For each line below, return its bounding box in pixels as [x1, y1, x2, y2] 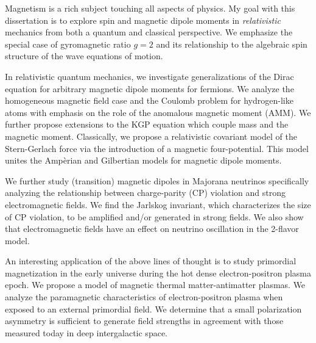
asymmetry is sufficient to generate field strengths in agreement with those [5, 314, 284, 327]
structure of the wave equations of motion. [5, 49, 163, 62]
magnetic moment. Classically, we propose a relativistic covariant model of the [5, 129, 297, 142]
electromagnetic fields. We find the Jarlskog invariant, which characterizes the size [5, 198, 311, 211]
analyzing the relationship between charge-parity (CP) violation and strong [5, 186, 286, 199]
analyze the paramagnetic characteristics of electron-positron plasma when [5, 291, 283, 303]
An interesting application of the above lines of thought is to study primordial [5, 255, 297, 267]
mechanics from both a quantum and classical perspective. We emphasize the [5, 26, 293, 38]
